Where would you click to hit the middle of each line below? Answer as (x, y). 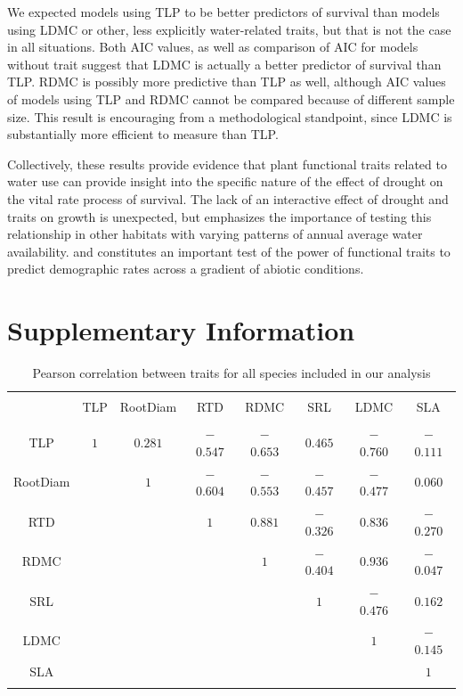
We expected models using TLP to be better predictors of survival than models (223, 12)
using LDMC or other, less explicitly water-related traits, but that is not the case (229, 29)
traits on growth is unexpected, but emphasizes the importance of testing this (219, 216)
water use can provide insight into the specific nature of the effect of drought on (225, 181)
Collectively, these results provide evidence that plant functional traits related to (227, 164)
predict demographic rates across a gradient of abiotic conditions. (186, 269)
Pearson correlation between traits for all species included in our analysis (231, 373)
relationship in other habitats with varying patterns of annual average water (215, 234)
